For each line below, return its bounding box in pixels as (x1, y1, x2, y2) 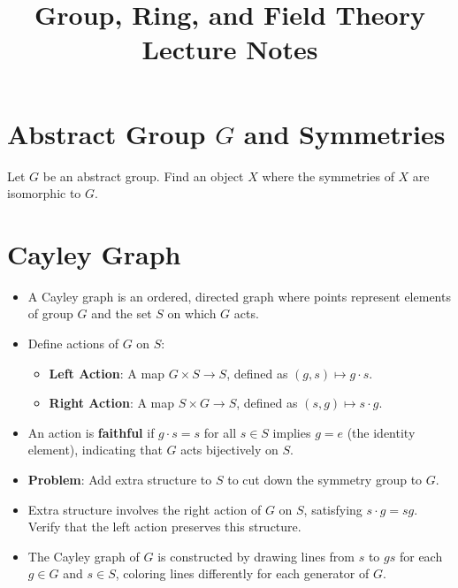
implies (272, 423, 311, 441)
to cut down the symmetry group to (227, 470, 423, 488)
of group (27, 304, 73, 323)
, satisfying (303, 500, 363, 518)
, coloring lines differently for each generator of (115, 564, 370, 583)
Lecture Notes (141, 31, 318, 67)
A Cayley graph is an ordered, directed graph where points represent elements (27, 286, 451, 305)
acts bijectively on (180, 440, 279, 459)
